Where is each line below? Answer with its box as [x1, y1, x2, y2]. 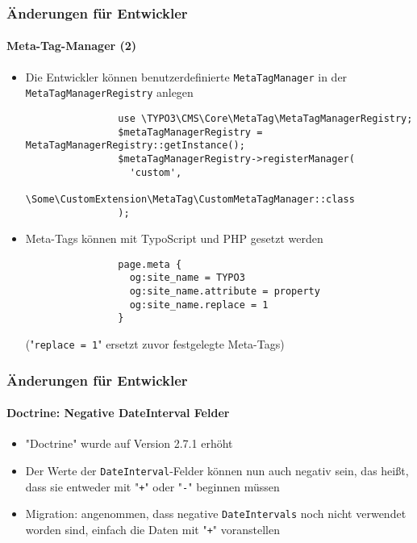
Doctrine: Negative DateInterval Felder [6, 404, 230, 421]
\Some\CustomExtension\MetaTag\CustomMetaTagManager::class [25, 193, 355, 205]
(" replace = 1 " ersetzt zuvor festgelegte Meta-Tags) [25, 336, 285, 353]
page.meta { [118, 258, 182, 270]
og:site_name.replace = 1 [129, 299, 269, 311]
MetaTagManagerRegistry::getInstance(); [25, 140, 245, 152]
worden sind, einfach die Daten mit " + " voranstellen [25, 520, 280, 537]
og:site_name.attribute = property [129, 286, 320, 298]
